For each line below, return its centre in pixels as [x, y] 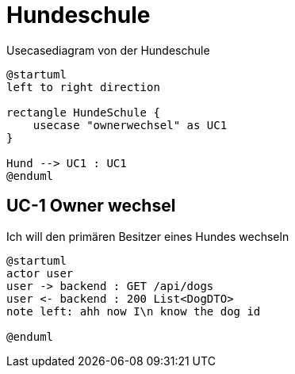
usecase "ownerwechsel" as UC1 [130, 125]
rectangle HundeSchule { [83, 112]
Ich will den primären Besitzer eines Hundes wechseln [148, 236]
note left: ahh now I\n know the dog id [134, 311]
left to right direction [83, 87]
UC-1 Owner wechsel [91, 206]
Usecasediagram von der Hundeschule [108, 50]
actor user [40, 273]
